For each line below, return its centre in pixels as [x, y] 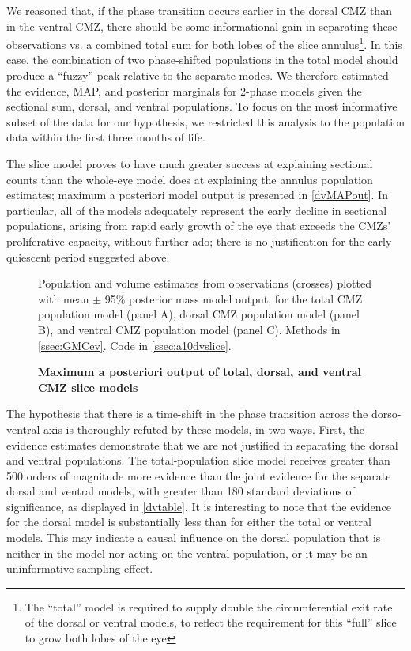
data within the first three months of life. [106, 137]
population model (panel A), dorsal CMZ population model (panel [199, 314]
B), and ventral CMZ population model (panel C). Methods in [189, 329]
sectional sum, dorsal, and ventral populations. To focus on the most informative [202, 106]
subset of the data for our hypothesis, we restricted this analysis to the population [206, 121]
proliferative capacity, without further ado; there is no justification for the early [199, 241]
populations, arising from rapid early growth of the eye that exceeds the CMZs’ [199, 226]
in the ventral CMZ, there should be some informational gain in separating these [202, 26]
